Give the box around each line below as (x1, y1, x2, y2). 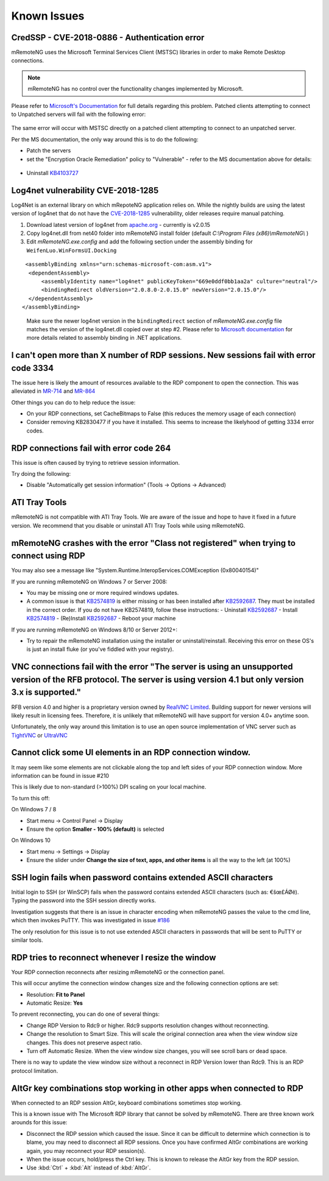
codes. (26, 427, 44, 434)
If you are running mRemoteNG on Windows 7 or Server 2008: (11, 578, 168, 585)
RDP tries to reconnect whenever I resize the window (11, 952, 216, 963)
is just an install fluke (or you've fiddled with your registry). (26, 645, 174, 653)
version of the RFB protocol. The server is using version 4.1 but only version (11, 674, 304, 684)
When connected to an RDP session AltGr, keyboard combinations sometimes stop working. (11, 1099, 242, 1107)
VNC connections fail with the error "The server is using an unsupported (11, 662, 293, 672)
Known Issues (11, 9, 85, 23)
